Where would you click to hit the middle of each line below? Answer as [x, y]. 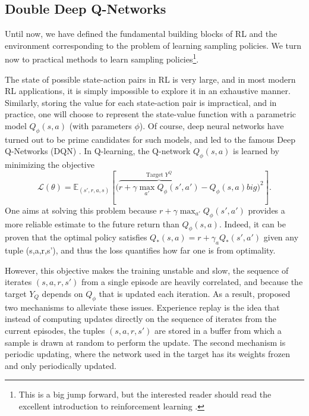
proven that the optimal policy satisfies [76, 237]
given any [281, 237]
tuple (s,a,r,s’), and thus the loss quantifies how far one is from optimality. [140, 250]
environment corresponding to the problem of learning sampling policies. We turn [153, 45]
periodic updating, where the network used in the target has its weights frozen [148, 354]
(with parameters [100, 126]
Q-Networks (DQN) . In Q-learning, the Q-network [98, 151]
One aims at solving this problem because [81, 210]
